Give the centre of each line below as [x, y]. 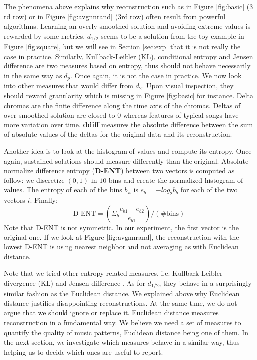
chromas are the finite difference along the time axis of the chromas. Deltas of [122, 105]
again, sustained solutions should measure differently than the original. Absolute [126, 160]
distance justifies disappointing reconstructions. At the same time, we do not [121, 303]
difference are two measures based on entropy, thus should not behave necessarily [127, 66]
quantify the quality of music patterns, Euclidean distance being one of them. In [126, 332]
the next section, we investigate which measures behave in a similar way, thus [122, 342]
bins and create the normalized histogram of [176, 180]
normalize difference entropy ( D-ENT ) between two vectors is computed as [119, 170]
